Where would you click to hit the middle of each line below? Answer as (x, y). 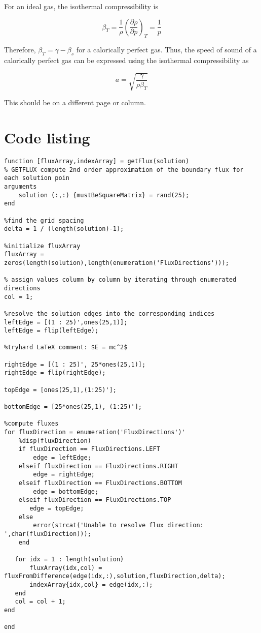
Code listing (47, 138)
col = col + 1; (40, 602)
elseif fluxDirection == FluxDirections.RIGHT (98, 466)
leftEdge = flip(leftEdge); (51, 331)
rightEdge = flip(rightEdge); (55, 373)
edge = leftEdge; (62, 458)
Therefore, (20, 50)
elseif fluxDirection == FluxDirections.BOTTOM (100, 483)
